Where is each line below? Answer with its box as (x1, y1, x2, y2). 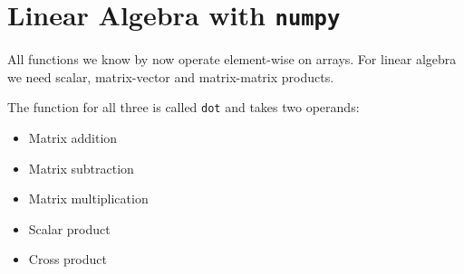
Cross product (28, 250, 107, 269)
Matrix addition (28, 128, 118, 147)
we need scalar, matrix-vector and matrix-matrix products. (7, 67, 334, 86)
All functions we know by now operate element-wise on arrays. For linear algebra (7, 50, 457, 69)
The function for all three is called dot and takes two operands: (7, 98, 360, 117)
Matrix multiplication (28, 189, 149, 208)
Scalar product (28, 219, 111, 238)
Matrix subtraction (28, 158, 134, 177)
